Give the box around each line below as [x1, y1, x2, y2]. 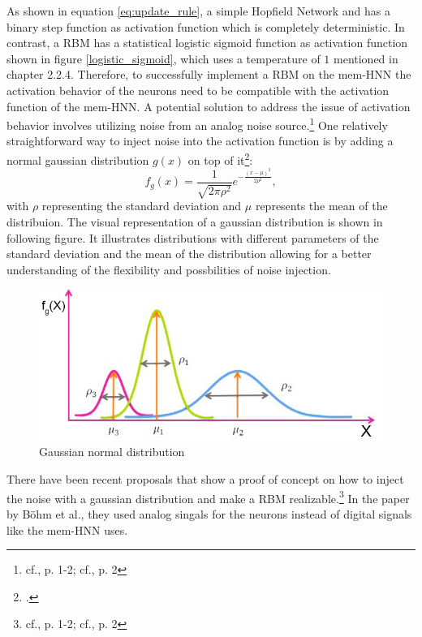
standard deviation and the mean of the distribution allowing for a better [6, 245, 372, 262]
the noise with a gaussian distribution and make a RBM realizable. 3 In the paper [6, 487, 410, 506]
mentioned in [334, 49, 398, 67]
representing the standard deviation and [41, 197, 242, 214]
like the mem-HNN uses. [6, 521, 128, 538]
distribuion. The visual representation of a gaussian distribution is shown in [6, 213, 383, 230]
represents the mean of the [255, 197, 388, 214]
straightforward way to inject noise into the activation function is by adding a [6, 132, 394, 149]
